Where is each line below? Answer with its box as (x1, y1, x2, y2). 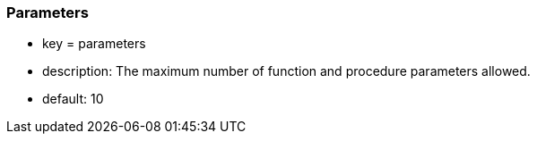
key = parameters (42, 36, 146, 52)
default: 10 (42, 91, 104, 107)
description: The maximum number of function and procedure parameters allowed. (42, 63, 531, 79)
